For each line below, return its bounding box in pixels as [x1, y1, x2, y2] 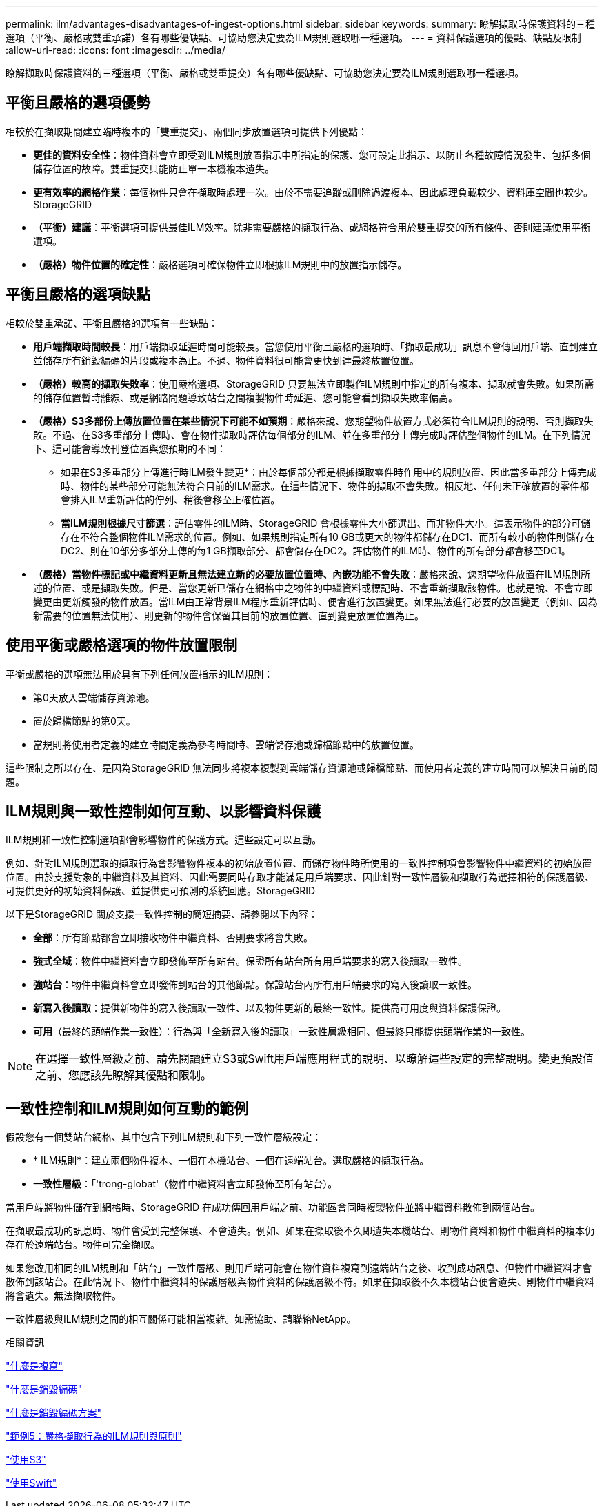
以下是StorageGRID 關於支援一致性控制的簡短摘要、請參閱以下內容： [6, 908, 318, 921]
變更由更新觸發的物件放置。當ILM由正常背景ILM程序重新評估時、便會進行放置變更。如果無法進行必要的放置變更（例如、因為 [33, 595, 598, 608]
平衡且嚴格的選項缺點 [6, 285, 150, 303]
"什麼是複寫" [6, 1360, 63, 1372]
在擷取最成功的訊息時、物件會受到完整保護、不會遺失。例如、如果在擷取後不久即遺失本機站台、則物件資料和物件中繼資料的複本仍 [6, 1225, 594, 1237]
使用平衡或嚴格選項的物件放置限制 [6, 636, 237, 654]
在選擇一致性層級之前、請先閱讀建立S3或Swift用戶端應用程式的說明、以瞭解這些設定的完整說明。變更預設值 [35, 1052, 594, 1066]
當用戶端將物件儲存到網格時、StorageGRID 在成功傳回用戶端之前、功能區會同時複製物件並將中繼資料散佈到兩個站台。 [6, 1201, 540, 1214]
